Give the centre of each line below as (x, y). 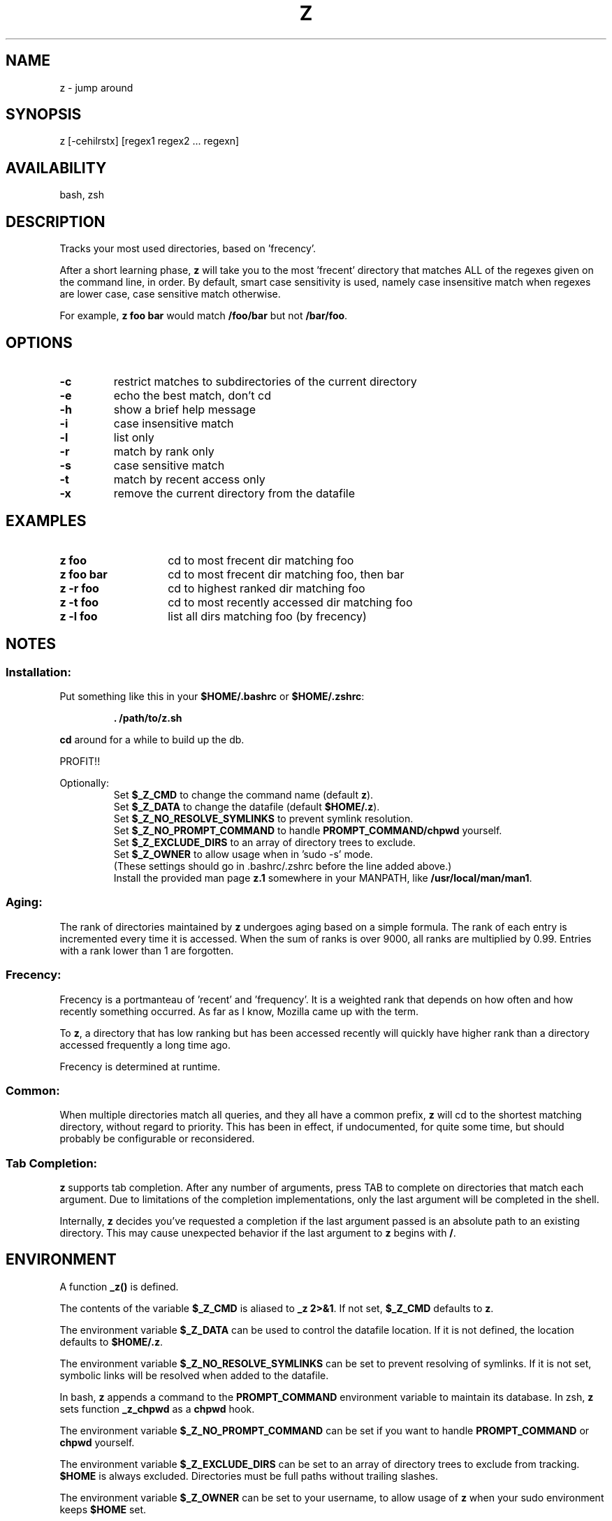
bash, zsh (82, 195)
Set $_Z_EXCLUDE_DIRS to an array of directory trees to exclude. (264, 843)
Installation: (38, 672)
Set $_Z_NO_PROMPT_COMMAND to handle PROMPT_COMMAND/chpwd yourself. (308, 831)
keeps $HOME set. (103, 1509)
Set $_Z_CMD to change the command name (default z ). (243, 795)
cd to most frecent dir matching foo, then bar (286, 574)
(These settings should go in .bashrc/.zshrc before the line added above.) (283, 866)
